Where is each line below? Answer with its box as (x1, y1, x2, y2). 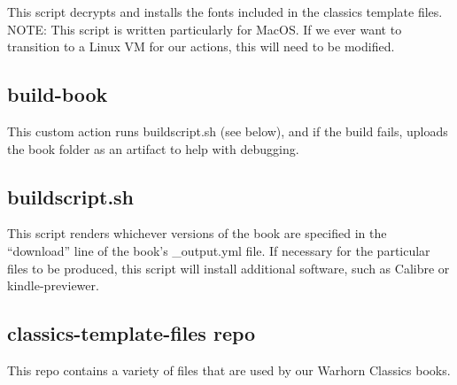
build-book (7, 81, 108, 108)
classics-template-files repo (7, 320, 256, 347)
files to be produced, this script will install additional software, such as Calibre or (7, 258, 450, 277)
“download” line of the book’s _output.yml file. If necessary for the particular (7, 241, 430, 259)
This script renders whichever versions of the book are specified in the (7, 224, 387, 243)
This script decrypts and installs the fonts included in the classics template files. (7, 3, 443, 20)
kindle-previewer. (7, 276, 99, 295)
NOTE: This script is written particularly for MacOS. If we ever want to (7, 19, 402, 38)
